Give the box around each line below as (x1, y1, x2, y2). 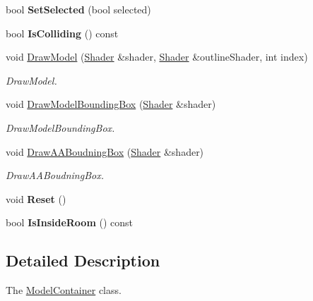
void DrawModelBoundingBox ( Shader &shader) (6, 97, 216, 111)
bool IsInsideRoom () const (6, 215, 134, 230)
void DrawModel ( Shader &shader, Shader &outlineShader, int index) (6, 49, 308, 64)
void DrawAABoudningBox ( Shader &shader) (6, 144, 204, 159)
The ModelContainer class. (6, 283, 122, 297)
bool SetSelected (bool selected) (6, 2, 151, 16)
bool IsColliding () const (6, 25, 119, 40)
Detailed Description (6, 250, 160, 271)
